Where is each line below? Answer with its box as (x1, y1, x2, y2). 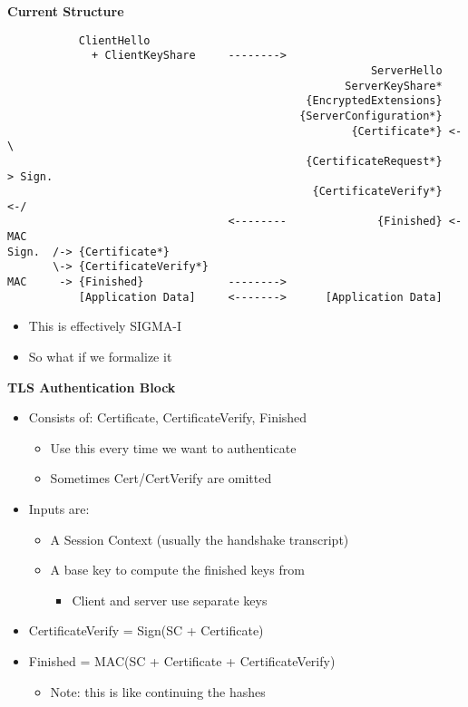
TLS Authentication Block (7, 377, 176, 396)
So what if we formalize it (28, 347, 172, 365)
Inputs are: (28, 499, 90, 518)
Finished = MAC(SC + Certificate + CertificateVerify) (28, 651, 336, 670)
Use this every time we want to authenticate (50, 438, 297, 457)
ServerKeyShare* (345, 79, 443, 92)
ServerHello (370, 63, 443, 77)
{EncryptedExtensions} (306, 94, 443, 108)
